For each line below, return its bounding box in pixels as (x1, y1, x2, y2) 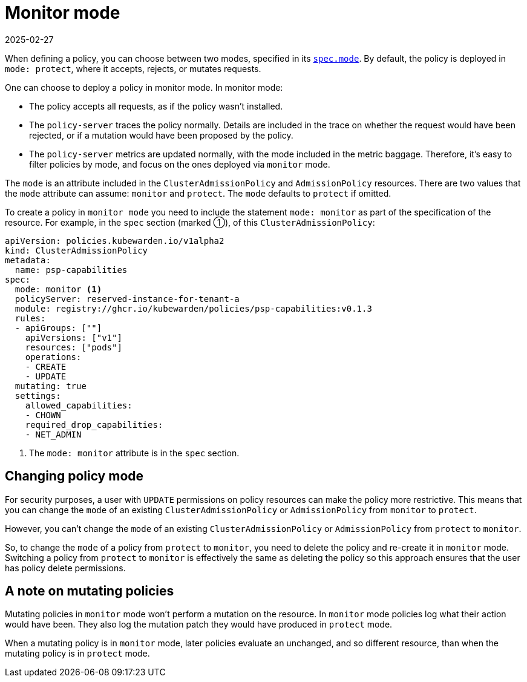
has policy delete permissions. (5, 562, 126, 573)
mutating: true (15, 381, 87, 391)
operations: (25, 352, 82, 362)
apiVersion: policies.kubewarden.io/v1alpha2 (5, 235, 224, 246)
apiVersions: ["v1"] (25, 332, 122, 343)
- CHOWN (25, 410, 61, 420)
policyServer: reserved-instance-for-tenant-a (15, 293, 240, 304)
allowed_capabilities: (25, 400, 133, 410)
